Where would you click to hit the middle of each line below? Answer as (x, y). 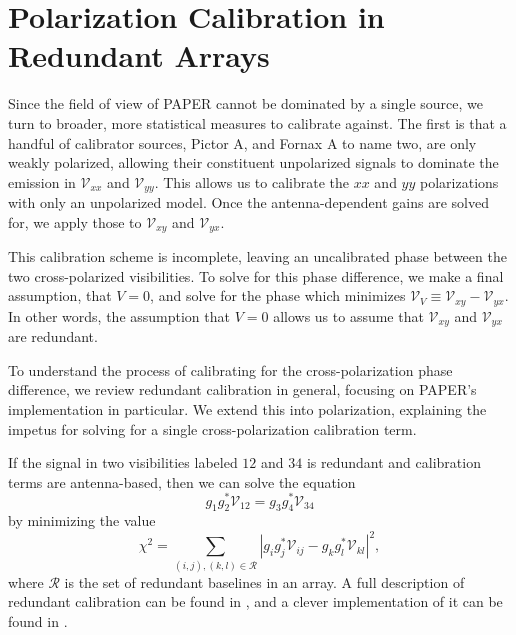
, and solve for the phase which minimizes (278, 295)
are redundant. (53, 336)
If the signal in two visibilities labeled (123, 462)
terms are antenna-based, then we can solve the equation (182, 481)
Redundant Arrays (139, 55)
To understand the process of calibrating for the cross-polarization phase (230, 369)
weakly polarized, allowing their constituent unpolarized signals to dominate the (253, 162)
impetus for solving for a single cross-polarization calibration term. (212, 428)
